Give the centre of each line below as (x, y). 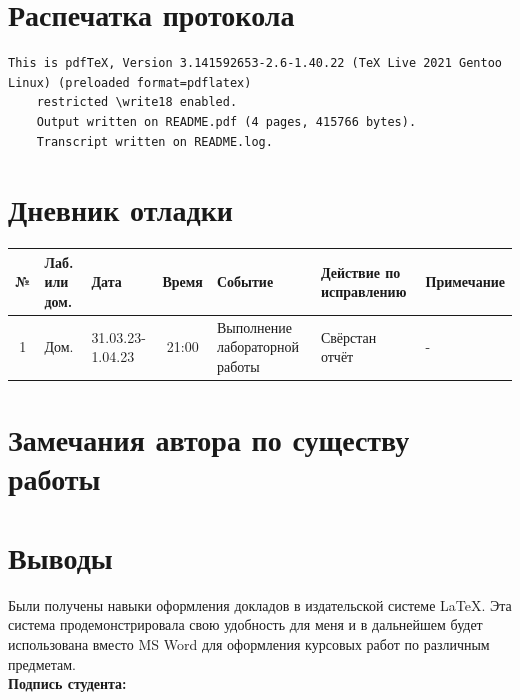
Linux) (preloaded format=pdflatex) (130, 82)
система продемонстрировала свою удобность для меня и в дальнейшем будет (245, 624)
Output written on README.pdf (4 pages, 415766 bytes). (226, 121)
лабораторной (258, 346)
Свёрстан (348, 336)
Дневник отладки (120, 209)
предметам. (42, 663)
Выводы (60, 556)
